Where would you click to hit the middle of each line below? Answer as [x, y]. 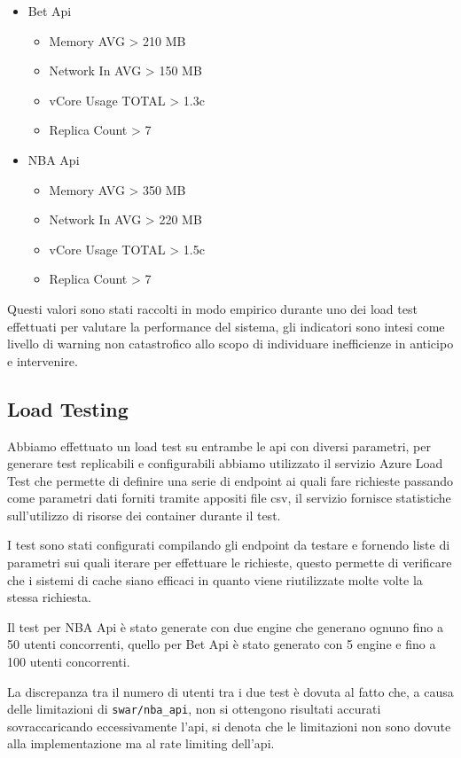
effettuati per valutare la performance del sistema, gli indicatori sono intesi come [226, 326]
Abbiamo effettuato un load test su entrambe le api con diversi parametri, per [219, 445]
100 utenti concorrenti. [69, 662]
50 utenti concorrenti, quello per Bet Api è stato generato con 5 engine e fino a [222, 644]
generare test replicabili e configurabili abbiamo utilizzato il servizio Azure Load [225, 463]
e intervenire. [43, 360]
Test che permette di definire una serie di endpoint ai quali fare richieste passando [230, 480]
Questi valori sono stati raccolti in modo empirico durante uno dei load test [212, 308]
